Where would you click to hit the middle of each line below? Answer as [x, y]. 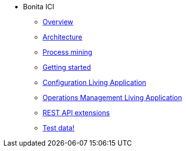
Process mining [68, 52]
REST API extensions [76, 113]
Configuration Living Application [94, 82]
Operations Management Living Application [112, 97]
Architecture [63, 37]
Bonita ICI [39, 7]
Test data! [58, 128]
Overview [58, 22]
